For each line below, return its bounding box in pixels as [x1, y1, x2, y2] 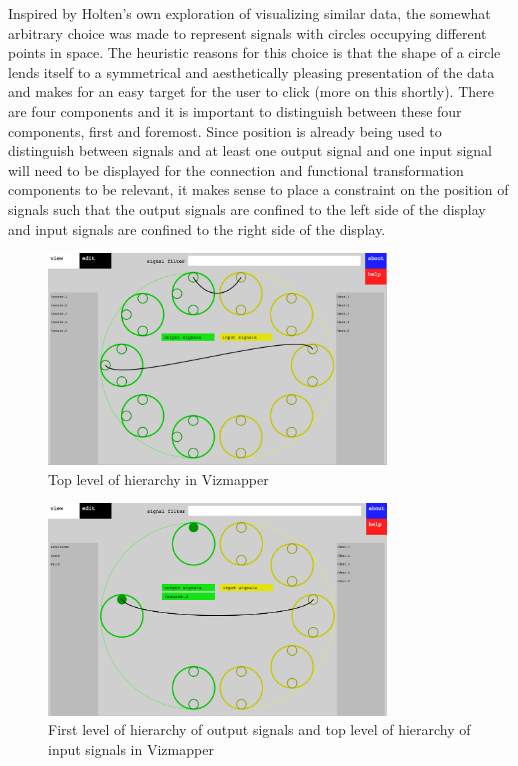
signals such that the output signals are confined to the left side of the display [8, 198, 486, 219]
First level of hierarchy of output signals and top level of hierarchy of [48, 719, 471, 740]
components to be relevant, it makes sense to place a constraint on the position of [8, 179, 509, 200]
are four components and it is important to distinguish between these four [8, 100, 462, 121]
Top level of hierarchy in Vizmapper [48, 468, 269, 489]
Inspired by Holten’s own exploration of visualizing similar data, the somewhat [8, 3, 491, 23]
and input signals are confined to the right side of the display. [8, 218, 386, 239]
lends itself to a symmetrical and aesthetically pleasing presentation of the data [8, 61, 495, 82]
